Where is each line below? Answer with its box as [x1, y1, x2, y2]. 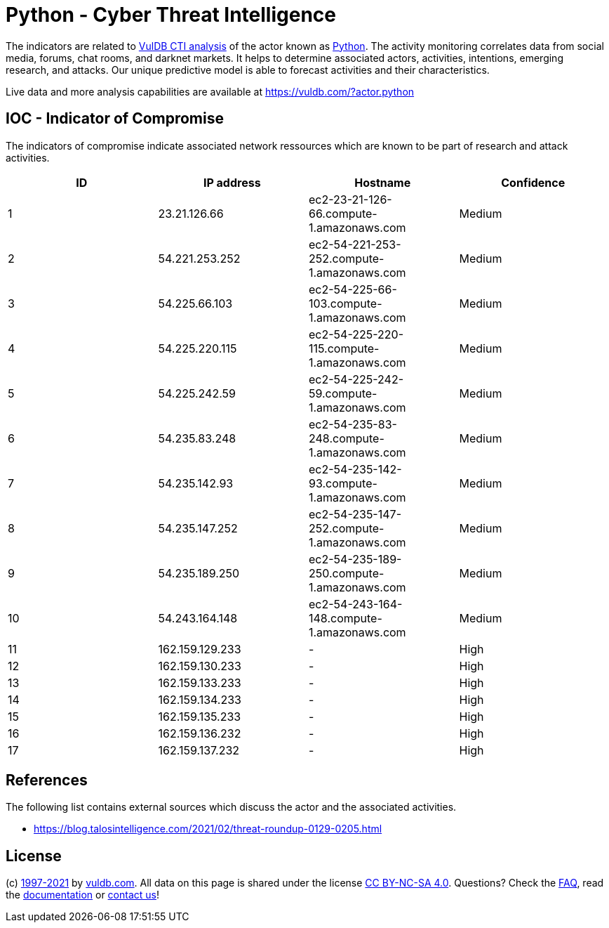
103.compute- [309, 296, 382, 311]
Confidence [501, 175, 565, 190]
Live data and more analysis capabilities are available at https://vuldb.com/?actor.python [6, 85, 415, 98]
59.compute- [309, 386, 377, 400]
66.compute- [309, 206, 377, 221]
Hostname [354, 175, 411, 190]
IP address [203, 175, 261, 190]
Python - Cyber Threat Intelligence [6, 3, 336, 27]
